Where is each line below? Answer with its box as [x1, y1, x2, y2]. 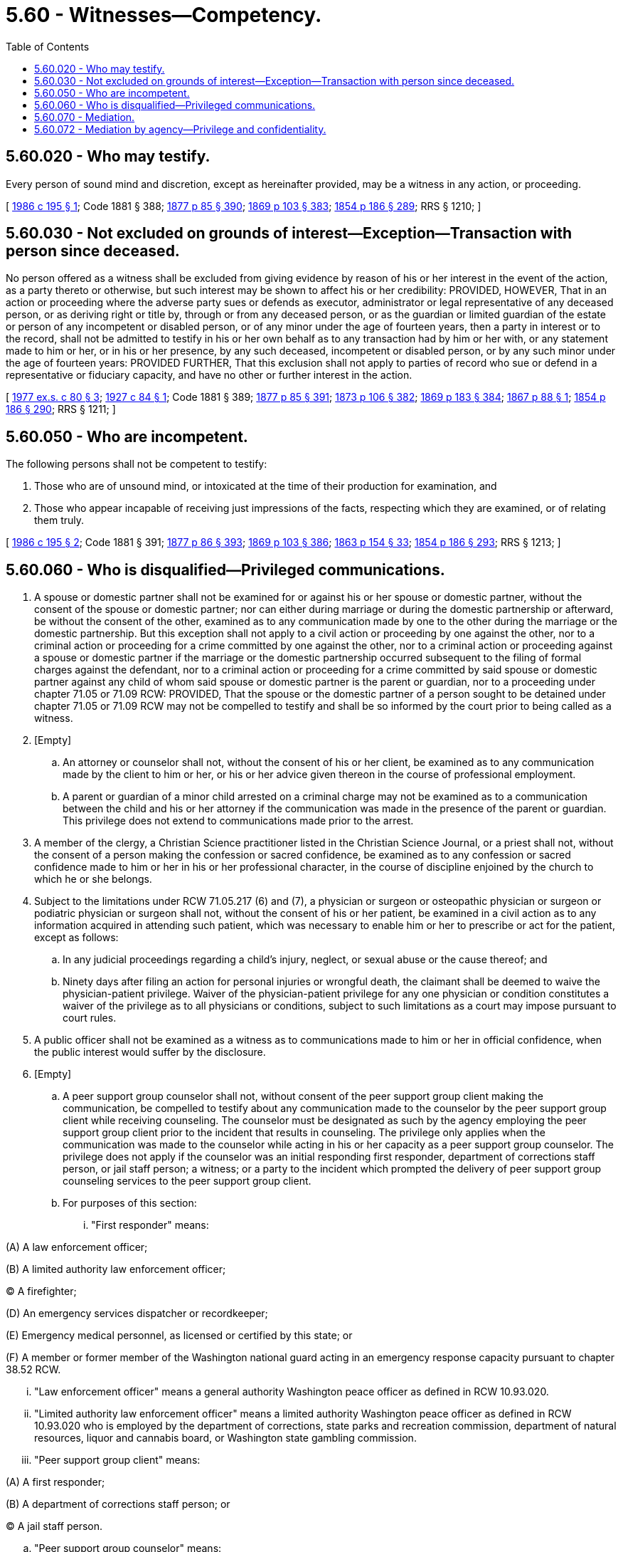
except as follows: [34, 931, 119, 944]
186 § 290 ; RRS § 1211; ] [6, 403, 116, 416]
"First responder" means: [91, 1219, 209, 1232]
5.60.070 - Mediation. [34, 110, 135, 123]
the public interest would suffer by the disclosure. [34, 1046, 266, 1059]
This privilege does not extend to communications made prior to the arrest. [63, 814, 414, 827]
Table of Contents [6, 40, 90, 53]
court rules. [63, 1012, 117, 1024]
